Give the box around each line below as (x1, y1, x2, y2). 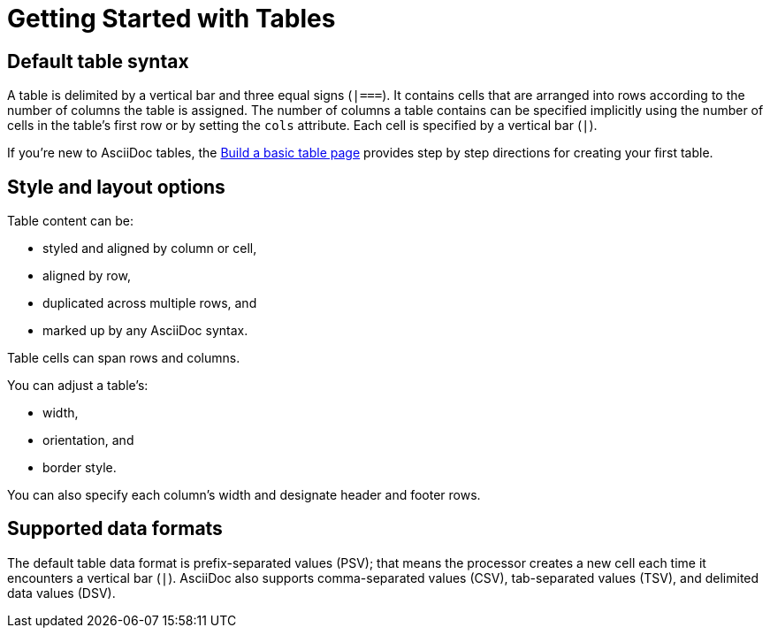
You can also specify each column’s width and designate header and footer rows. (7, 487, 481, 503)
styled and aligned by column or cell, (42, 241, 257, 256)
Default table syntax (7, 50, 189, 73)
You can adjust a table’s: (7, 378, 149, 394)
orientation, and (42, 432, 134, 448)
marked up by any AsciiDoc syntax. (42, 323, 248, 339)
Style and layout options (7, 175, 225, 198)
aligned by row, (42, 268, 131, 284)
